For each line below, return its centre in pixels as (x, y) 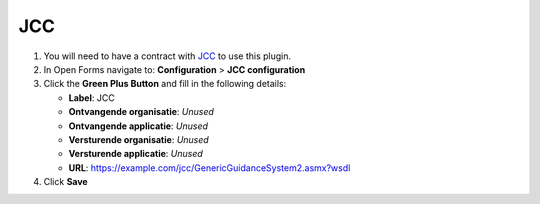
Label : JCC (91, 97)
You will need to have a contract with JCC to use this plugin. (167, 56)
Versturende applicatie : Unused (136, 154)
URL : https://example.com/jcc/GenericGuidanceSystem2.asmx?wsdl (209, 167)
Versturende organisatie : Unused (138, 139)
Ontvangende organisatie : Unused (141, 112)
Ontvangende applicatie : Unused (138, 126)
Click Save (66, 182)
